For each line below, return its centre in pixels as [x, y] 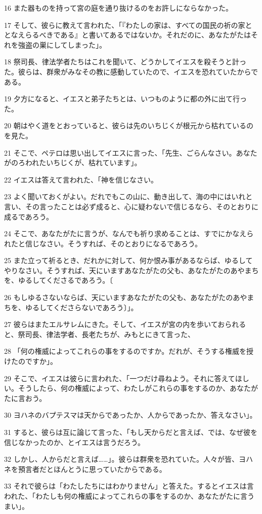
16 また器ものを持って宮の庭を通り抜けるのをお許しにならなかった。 [118, 8]
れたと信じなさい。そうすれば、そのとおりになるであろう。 [103, 243]
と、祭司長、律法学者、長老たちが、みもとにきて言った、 [99, 334]
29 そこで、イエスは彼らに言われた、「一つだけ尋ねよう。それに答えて [120, 378]
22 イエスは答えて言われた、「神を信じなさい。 [81, 179]
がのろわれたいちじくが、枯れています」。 [73, 162]
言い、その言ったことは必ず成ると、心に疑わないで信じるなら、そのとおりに [132, 206]
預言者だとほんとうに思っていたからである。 [92, 469]
